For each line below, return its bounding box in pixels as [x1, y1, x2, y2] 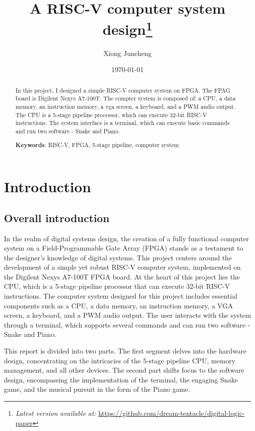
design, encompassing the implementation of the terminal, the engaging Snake [4, 374, 238, 384]
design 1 [102, 17, 153, 39]
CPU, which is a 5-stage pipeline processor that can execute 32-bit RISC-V [4, 281, 230, 291]
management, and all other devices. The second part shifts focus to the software [4, 365, 244, 375]
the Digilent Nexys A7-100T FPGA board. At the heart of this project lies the [4, 271, 240, 281]
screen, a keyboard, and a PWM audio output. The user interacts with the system [4, 310, 251, 320]
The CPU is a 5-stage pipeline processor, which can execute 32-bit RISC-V [15, 110, 207, 119]
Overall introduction [4, 210, 110, 225]
